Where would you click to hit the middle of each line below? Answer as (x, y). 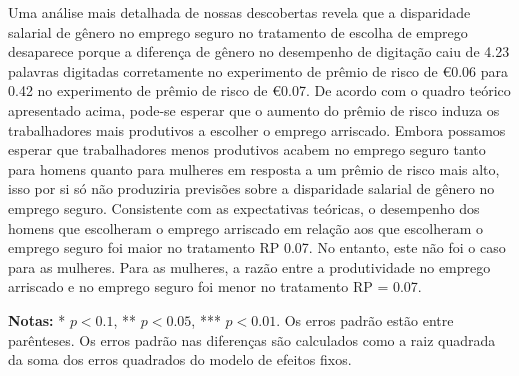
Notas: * (37, 319)
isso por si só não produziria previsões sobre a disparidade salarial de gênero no (251, 188)
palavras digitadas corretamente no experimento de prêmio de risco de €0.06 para (258, 70)
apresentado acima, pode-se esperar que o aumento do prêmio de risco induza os (254, 109)
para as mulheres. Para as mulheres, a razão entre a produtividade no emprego (249, 266)
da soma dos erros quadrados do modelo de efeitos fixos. (180, 359)
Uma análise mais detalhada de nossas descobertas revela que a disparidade (239, 12)
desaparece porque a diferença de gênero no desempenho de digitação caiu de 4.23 (259, 51)
